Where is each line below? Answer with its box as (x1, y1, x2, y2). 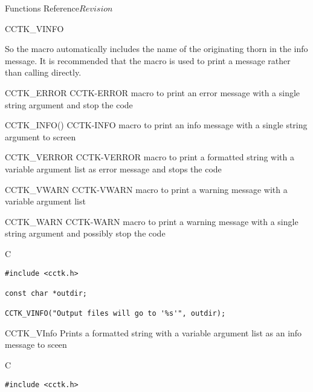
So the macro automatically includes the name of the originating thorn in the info (5, 42, 308, 55)
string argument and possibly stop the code (5, 227, 166, 240)
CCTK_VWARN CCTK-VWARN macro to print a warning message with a (5, 183, 288, 195)
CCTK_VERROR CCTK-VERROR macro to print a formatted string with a (5, 151, 294, 163)
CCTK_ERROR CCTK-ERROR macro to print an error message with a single (5, 86, 300, 99)
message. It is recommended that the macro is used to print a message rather (5, 54, 291, 67)
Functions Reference (5, 2, 80, 14)
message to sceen (5, 338, 67, 351)
